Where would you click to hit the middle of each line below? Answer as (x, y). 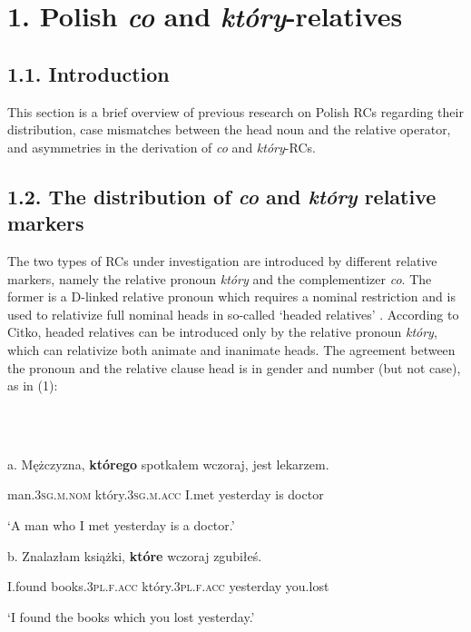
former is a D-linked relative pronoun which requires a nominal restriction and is (231, 296)
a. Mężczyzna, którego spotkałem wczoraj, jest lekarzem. (168, 464)
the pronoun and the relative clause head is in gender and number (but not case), (234, 367)
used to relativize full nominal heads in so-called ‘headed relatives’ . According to (233, 314)
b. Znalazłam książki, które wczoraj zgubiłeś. (135, 555)
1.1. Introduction (88, 73)
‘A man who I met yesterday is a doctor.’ (121, 525)
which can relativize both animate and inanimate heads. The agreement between (231, 349)
